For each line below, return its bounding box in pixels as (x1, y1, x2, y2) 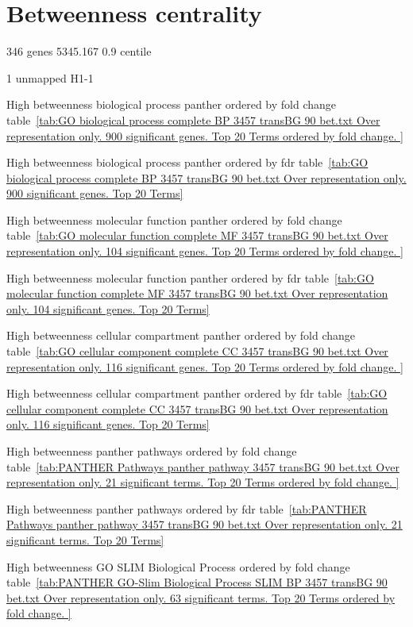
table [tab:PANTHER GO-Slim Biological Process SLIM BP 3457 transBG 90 (6, 574, 388, 590)
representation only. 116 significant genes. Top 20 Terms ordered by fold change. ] (6, 358, 403, 375)
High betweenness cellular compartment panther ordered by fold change (6, 327, 356, 344)
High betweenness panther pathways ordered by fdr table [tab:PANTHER (6, 500, 367, 517)
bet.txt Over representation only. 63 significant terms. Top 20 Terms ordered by (6, 589, 396, 606)
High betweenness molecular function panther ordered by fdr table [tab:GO (6, 269, 374, 286)
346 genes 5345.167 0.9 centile (6, 43, 152, 60)
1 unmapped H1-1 (6, 69, 94, 86)
